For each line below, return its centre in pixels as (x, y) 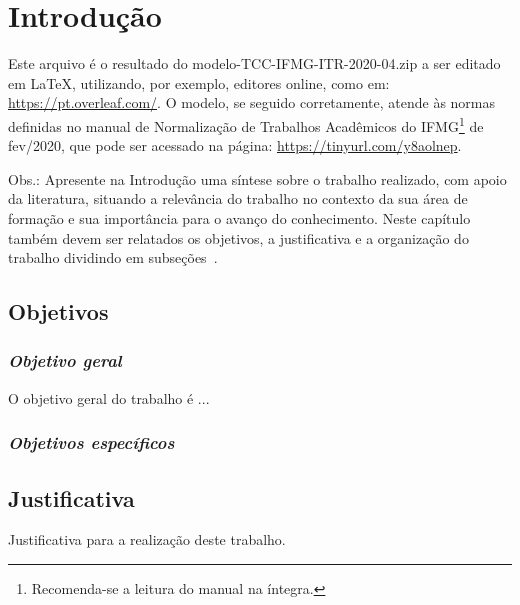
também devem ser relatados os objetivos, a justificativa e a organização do (238, 237)
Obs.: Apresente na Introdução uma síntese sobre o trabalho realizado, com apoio (257, 178)
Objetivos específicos (91, 442)
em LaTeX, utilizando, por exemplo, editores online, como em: (199, 82)
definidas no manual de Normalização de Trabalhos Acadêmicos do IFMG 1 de (246, 124)
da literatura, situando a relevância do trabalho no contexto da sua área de (238, 198)
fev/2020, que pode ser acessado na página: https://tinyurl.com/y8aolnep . (235, 145)
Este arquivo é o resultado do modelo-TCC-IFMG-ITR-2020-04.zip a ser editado (254, 63)
